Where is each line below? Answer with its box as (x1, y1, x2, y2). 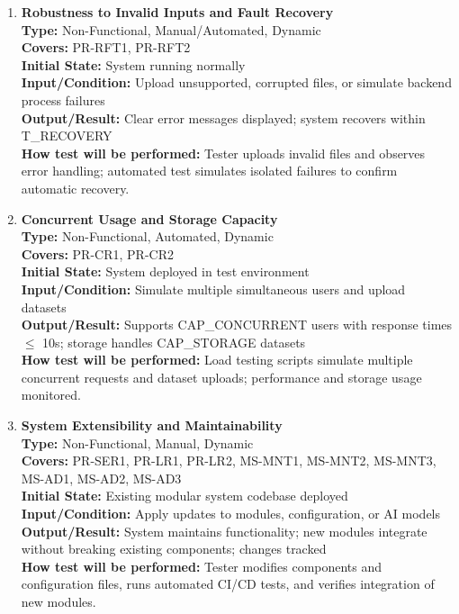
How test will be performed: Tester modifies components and (21, 556, 382, 575)
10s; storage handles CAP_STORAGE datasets (42, 332, 306, 351)
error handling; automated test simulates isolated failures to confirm (21, 161, 398, 180)
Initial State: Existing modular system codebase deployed (21, 486, 348, 505)
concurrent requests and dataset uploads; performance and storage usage (21, 367, 422, 386)
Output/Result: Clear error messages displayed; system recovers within (21, 108, 426, 127)
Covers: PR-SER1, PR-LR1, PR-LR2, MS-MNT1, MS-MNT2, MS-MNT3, (21, 451, 436, 470)
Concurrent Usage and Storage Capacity (21, 209, 278, 228)
